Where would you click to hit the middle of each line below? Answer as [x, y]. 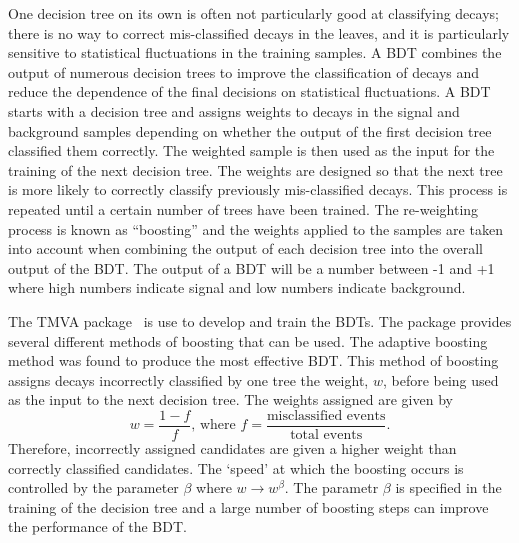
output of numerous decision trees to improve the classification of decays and [244, 71]
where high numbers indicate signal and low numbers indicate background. [237, 287]
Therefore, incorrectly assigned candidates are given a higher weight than [232, 447]
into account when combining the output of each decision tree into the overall [245, 248]
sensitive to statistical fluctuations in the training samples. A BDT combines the [255, 52]
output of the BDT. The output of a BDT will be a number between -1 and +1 [251, 267]
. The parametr [331, 487]
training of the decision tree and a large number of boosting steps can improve [248, 506]
